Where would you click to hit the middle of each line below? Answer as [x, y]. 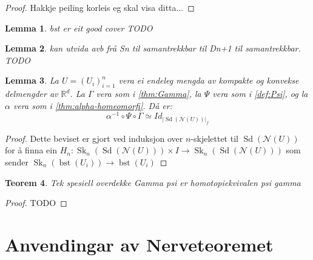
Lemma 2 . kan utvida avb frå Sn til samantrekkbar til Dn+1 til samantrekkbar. [153, 48]
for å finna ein [31, 150]
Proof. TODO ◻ [36, 203]
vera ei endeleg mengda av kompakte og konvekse [209, 80]
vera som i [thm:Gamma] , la [149, 94]
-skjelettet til [214, 138]
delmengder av [32, 94]
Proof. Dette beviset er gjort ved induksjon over [94, 138]
